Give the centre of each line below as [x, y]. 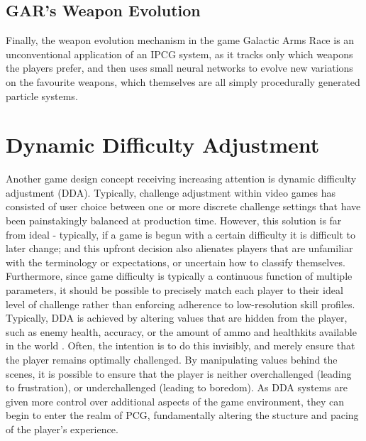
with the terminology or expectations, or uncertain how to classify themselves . [176, 262]
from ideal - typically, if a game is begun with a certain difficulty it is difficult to [181, 234]
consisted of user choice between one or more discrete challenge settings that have [183, 206]
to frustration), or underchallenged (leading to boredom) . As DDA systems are [177, 387]
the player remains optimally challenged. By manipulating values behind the [172, 360]
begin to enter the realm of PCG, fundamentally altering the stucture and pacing [182, 415]
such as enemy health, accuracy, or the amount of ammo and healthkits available [181, 331]
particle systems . [42, 96]
